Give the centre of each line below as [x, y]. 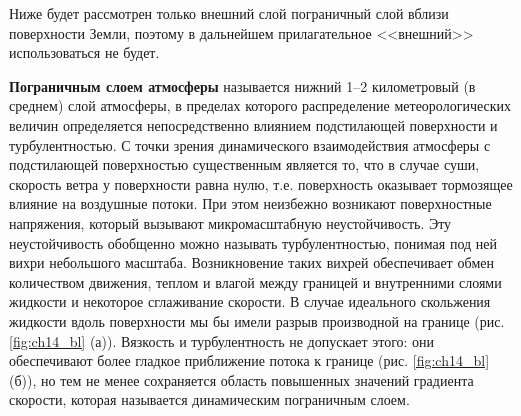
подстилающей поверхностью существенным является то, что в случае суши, [244, 164]
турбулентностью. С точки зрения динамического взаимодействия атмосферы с [250, 144]
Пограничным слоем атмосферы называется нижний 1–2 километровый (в [242, 85]
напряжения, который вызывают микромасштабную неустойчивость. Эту [230, 222]
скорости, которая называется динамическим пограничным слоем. [209, 399]
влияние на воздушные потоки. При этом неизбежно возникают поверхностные [250, 203]
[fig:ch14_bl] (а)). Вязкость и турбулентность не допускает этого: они [222, 340]
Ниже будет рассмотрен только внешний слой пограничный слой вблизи [229, 13]
